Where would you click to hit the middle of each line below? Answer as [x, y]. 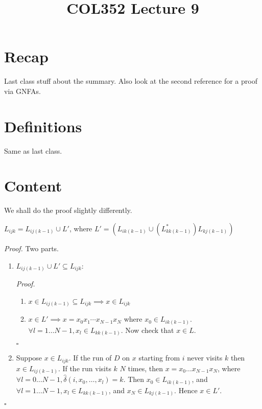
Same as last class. [33, 150]
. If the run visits [85, 368]
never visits [205, 358]
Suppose [29, 358]
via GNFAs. [22, 91]
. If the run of [90, 358]
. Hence [186, 390]
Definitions [43, 126]
